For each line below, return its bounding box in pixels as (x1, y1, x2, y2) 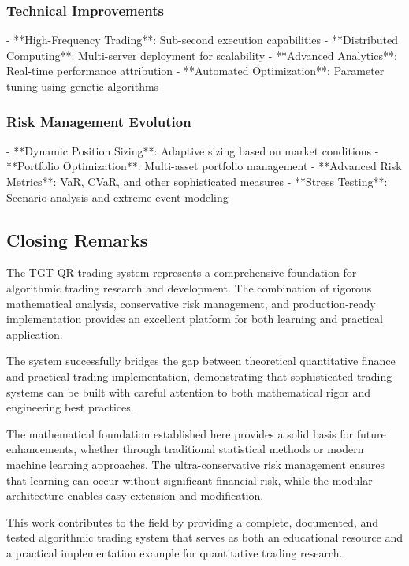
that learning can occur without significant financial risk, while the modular (6, 471, 373, 488)
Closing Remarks (6, 227, 148, 251)
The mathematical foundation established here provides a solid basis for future (6, 425, 386, 441)
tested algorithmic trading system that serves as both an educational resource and (6, 529, 403, 546)
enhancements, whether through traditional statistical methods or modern (6, 441, 364, 457)
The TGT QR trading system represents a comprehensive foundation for (6, 264, 357, 281)
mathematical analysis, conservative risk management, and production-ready (6, 295, 376, 311)
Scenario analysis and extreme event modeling (6, 188, 229, 205)
